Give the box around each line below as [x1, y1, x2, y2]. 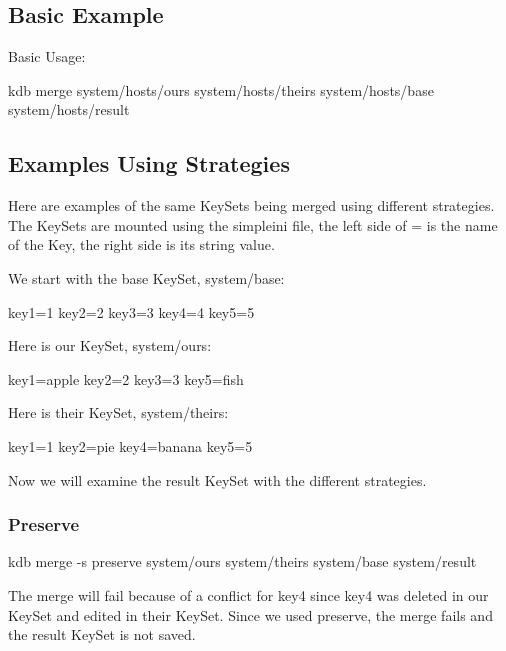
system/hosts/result [8, 99, 130, 120]
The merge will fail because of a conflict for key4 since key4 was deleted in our [8, 584, 489, 605]
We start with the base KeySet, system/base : [8, 267, 285, 288]
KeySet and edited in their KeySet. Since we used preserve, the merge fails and [8, 604, 493, 625]
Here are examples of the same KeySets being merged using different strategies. [8, 195, 495, 216]
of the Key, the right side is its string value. [8, 234, 275, 255]
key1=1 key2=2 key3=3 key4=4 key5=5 [8, 301, 255, 322]
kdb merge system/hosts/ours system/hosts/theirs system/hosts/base [8, 79, 434, 100]
